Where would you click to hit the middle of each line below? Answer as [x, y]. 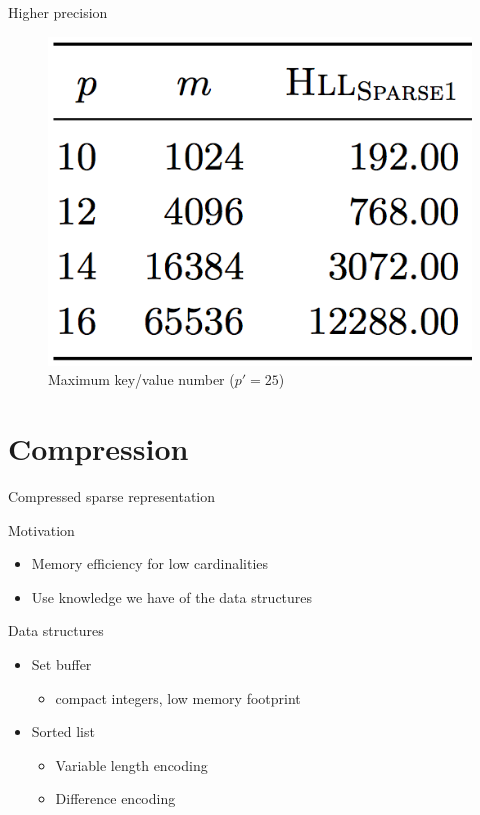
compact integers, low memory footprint [178, 697]
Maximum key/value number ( [141, 379]
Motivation [41, 529]
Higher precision [58, 12]
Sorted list [63, 731]
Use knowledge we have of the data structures [172, 596]
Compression [98, 448]
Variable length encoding [131, 764]
